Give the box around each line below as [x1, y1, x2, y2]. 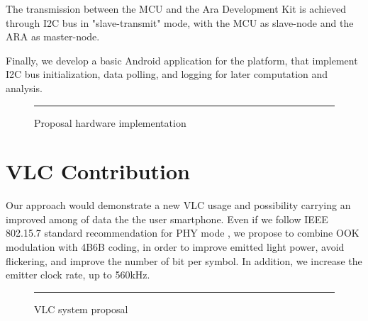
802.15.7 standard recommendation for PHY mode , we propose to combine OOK [6, 225, 359, 240]
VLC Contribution [6, 157, 191, 186]
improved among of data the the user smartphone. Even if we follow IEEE [6, 211, 328, 226]
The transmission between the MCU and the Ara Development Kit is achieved [6, 1, 347, 16]
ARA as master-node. [6, 29, 100, 44]
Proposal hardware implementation [34, 115, 186, 130]
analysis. [6, 80, 43, 95]
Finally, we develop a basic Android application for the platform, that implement [6, 52, 358, 67]
